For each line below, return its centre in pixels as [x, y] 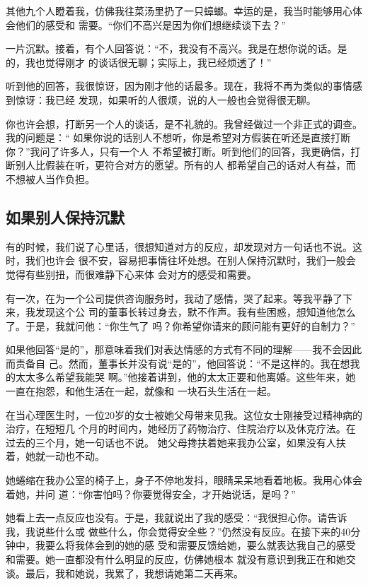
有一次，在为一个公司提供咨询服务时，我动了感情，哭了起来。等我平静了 [174, 298]
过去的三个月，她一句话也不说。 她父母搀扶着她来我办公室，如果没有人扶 [176, 442]
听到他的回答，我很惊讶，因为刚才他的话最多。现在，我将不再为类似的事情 [179, 86]
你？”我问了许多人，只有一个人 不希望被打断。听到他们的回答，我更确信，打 [183, 151]
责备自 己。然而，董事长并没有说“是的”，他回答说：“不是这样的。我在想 [183, 363]
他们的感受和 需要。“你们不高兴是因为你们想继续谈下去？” [150, 24]
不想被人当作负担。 [50, 178]
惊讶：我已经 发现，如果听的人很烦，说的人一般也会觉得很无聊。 [166, 99]
